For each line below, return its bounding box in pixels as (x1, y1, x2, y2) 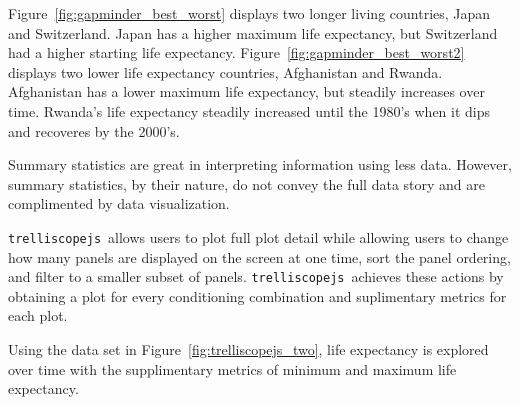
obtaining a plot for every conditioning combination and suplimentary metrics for (8, 285, 507, 306)
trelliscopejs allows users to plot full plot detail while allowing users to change (8, 226, 509, 247)
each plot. (8, 305, 68, 326)
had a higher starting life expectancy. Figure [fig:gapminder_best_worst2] (8, 42, 465, 63)
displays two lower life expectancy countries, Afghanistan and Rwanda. (8, 61, 443, 82)
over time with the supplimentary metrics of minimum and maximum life (8, 358, 457, 379)
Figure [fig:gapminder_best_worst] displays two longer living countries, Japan (8, 3, 491, 23)
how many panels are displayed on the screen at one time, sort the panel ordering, (8, 246, 511, 267)
